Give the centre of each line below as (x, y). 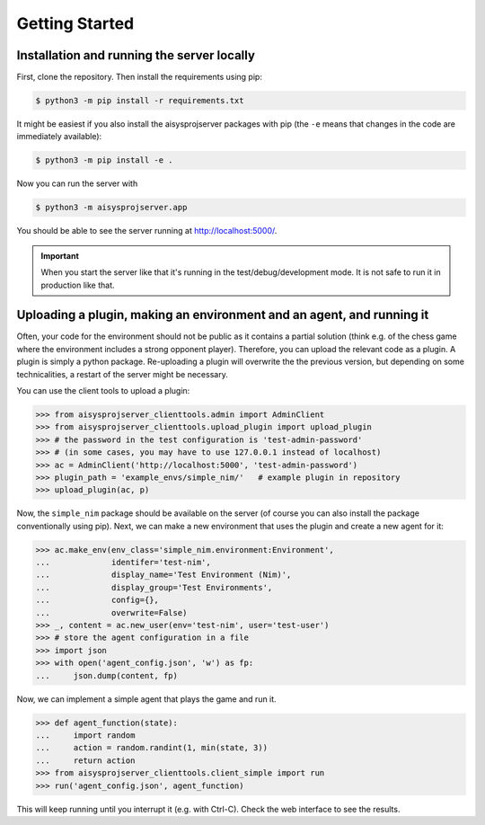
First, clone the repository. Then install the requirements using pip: (139, 77)
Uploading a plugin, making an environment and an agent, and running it (223, 315)
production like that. (78, 285)
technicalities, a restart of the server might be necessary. (122, 374)
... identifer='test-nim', (123, 563)
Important (60, 255)
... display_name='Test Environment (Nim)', (163, 575)
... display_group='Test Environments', (154, 587)
